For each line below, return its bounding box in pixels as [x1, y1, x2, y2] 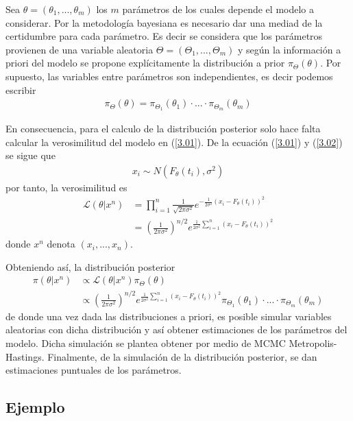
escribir [5, 82, 36, 97]
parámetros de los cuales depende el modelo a [122, 2, 314, 16]
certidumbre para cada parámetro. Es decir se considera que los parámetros [5, 29, 323, 43]
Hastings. [5, 349, 45, 363]
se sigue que [5, 148, 56, 163]
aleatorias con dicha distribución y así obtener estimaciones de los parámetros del [5, 322, 348, 337]
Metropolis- [289, 336, 337, 350]
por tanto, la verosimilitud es [5, 180, 127, 194]
